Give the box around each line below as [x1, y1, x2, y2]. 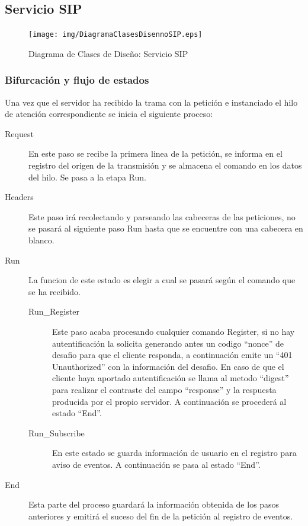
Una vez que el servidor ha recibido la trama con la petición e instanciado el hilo [5, 96, 298, 108]
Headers [5, 191, 34, 203]
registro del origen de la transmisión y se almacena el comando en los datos [28, 159, 302, 172]
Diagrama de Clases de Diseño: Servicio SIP [28, 47, 188, 59]
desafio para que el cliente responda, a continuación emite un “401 [52, 348, 293, 361]
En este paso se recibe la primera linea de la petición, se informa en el [28, 147, 283, 160]
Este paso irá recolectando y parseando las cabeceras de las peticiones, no [28, 210, 296, 223]
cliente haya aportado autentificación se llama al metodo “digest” [52, 372, 289, 384]
